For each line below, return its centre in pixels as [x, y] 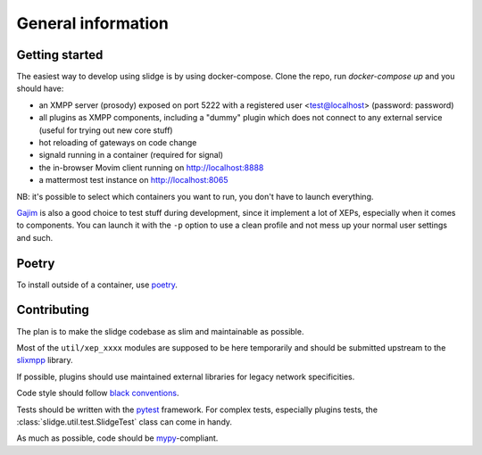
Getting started [60, 55]
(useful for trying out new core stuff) [106, 130]
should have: [40, 88]
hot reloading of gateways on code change [118, 143]
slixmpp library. [45, 360]
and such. [35, 237]
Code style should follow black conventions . [98, 393]
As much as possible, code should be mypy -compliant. [117, 438]
